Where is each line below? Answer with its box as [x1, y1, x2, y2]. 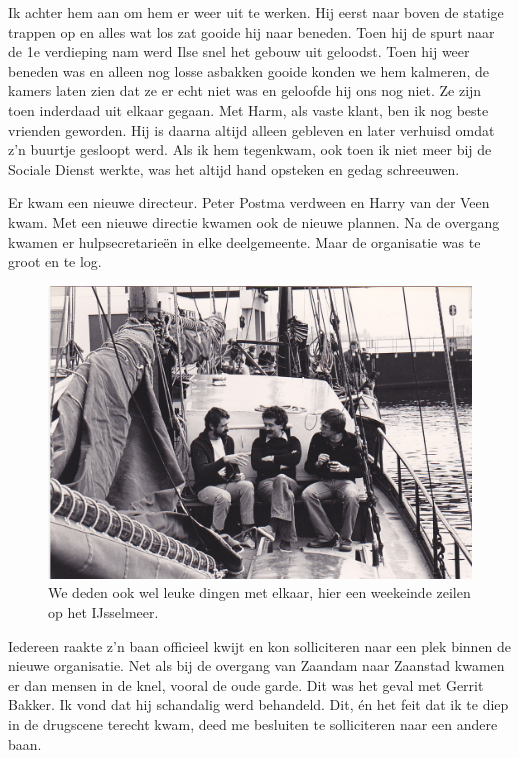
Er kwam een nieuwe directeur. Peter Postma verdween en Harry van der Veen [8, 192, 490, 213]
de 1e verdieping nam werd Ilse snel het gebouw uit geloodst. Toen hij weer [8, 41, 470, 62]
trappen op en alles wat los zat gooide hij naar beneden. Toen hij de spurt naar [8, 21, 495, 42]
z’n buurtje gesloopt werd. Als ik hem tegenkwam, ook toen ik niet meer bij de [8, 139, 492, 160]
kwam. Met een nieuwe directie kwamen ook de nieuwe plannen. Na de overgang [8, 211, 500, 232]
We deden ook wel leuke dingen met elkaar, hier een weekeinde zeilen [48, 582, 471, 603]
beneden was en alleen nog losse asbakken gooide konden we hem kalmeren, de [8, 60, 489, 81]
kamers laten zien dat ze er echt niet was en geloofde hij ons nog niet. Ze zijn [8, 80, 482, 101]
